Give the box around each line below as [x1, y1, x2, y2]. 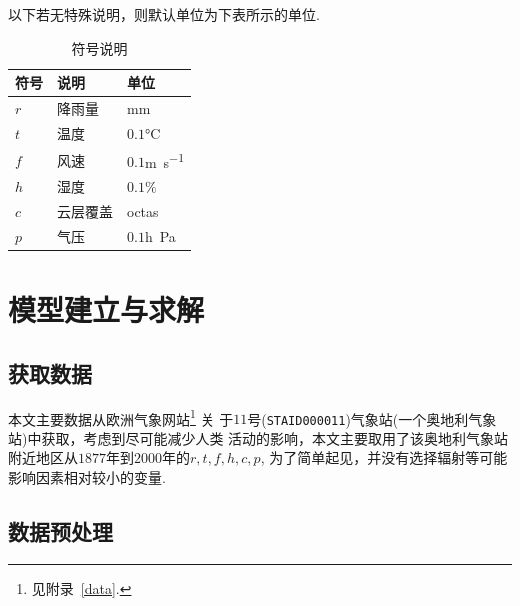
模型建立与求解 [8, 289, 205, 330]
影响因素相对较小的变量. [8, 467, 166, 488]
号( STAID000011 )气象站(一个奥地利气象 [247, 408, 497, 429]
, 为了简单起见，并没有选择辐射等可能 [260, 447, 508, 468]
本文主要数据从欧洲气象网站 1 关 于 [8, 405, 234, 429]
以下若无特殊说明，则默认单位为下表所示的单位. [8, 4, 320, 24]
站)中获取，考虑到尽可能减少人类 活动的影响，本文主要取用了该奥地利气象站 [8, 427, 509, 448]
